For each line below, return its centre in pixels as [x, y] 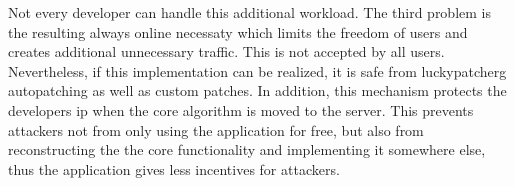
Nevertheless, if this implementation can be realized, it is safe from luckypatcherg [257, 70]
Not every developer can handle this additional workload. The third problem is [249, 12]
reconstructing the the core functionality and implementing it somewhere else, [247, 149]
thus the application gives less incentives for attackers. [174, 168]
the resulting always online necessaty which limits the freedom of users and [238, 31]
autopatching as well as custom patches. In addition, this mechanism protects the [257, 90]
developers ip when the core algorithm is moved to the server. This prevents [241, 109]
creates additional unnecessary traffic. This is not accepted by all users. [226, 51]
